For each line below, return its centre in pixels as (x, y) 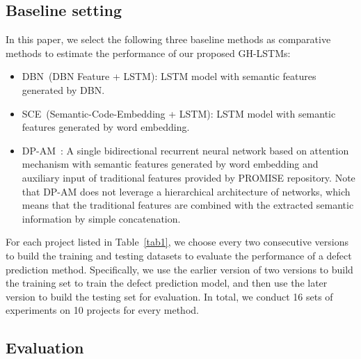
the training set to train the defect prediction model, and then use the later (167, 283)
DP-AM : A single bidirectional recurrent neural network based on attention (185, 150)
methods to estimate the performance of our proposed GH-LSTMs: (148, 53)
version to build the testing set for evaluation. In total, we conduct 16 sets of (169, 296)
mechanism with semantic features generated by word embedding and (170, 164)
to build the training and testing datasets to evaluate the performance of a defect (179, 255)
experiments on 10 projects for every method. (102, 310)
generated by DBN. (63, 89)
